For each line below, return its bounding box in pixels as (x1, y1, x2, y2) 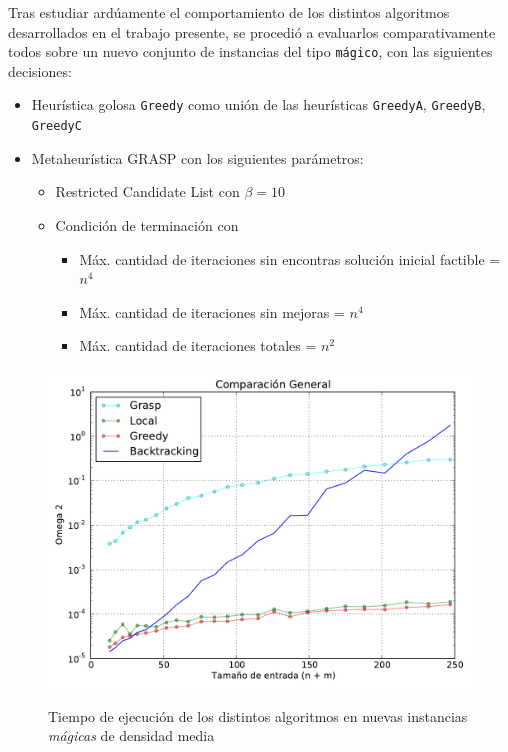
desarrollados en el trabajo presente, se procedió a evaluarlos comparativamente (8, 21, 496, 42)
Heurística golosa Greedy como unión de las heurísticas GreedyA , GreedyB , (31, 94, 486, 115)
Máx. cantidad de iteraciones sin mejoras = (79, 301, 345, 322)
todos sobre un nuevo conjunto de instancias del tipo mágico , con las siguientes (8, 41, 493, 62)
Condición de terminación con (55, 214, 239, 235)
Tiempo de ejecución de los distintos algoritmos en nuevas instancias (48, 705, 468, 726)
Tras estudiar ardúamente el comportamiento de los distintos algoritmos (8, 2, 450, 22)
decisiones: (8, 60, 72, 81)
